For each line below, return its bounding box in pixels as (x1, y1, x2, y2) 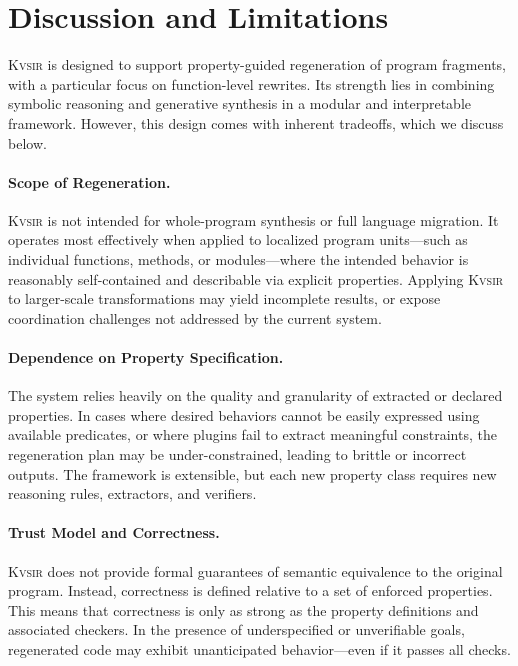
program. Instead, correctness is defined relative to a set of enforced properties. (8, 580, 493, 601)
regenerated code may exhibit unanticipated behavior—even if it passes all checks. (8, 638, 511, 659)
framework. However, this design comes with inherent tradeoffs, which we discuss (8, 112, 504, 133)
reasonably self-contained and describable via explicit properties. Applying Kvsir (8, 268, 504, 289)
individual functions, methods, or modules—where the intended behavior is (8, 249, 469, 270)
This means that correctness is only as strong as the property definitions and (8, 599, 479, 620)
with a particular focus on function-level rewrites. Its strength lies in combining (8, 73, 495, 94)
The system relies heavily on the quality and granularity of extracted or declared (8, 385, 503, 406)
